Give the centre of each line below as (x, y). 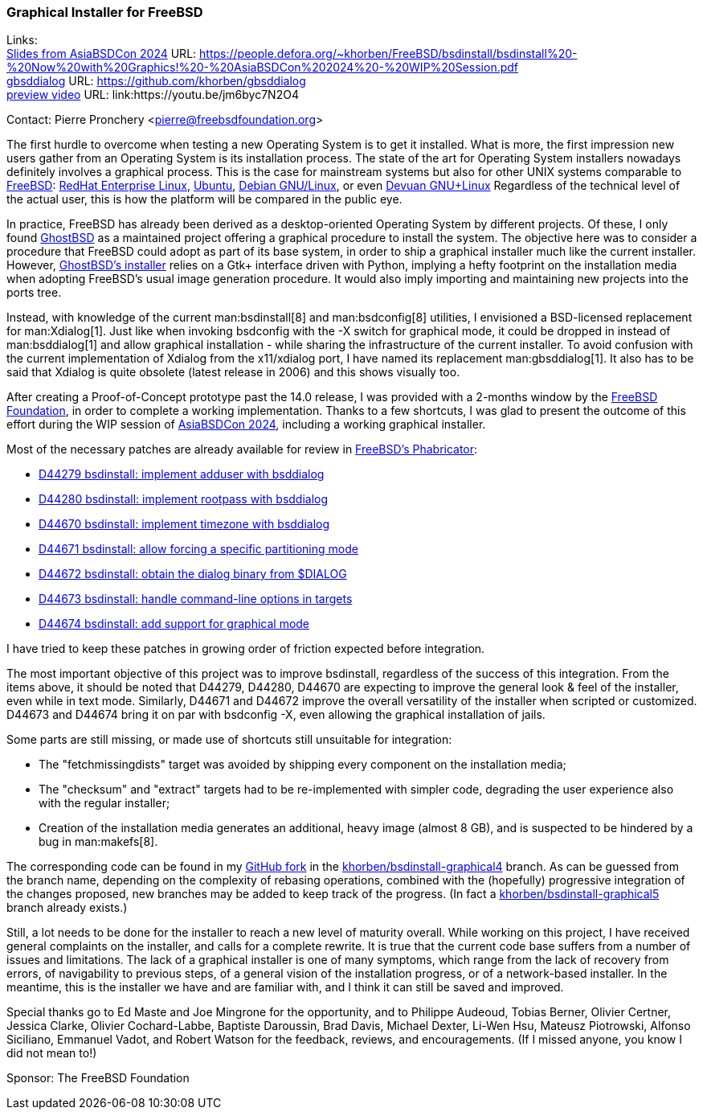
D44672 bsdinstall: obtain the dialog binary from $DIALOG (193, 574)
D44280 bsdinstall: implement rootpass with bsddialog (184, 499)
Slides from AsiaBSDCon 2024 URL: (102, 54)
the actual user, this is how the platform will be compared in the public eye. (204, 199)
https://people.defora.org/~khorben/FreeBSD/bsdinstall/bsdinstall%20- (388, 54)
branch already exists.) (67, 908)
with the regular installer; (104, 803)
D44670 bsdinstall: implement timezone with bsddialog (184, 524)
